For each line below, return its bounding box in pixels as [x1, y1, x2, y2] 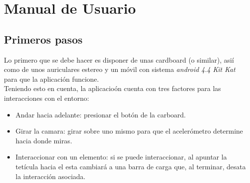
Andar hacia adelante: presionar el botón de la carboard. [15, 109, 186, 119]
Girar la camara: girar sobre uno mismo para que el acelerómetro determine [15, 126, 243, 136]
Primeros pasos [4, 31, 83, 46]
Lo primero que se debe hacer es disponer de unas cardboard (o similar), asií [4, 54, 234, 65]
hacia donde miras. [15, 135, 73, 145]
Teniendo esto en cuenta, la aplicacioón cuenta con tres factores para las [4, 83, 221, 93]
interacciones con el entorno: [4, 92, 89, 103]
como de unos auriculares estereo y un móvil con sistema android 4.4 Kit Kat [4, 64, 236, 74]
